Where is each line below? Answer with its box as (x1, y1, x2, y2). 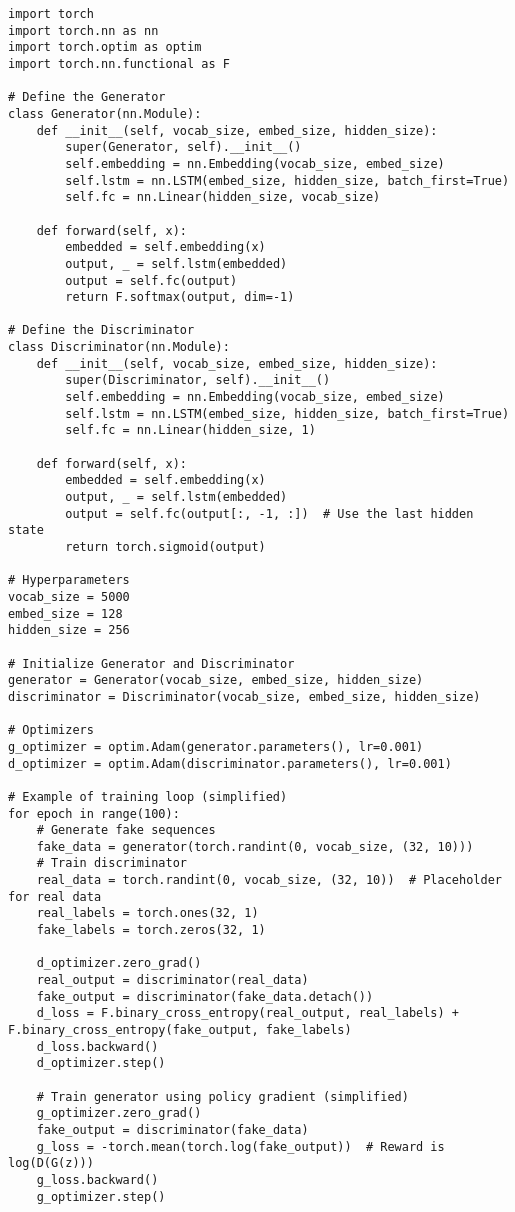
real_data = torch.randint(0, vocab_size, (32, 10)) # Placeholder (36, 873, 502, 888)
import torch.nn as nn (8, 23, 159, 38)
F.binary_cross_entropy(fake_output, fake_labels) (8, 1023, 352, 1038)
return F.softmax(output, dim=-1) (65, 290, 295, 305)
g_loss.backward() (36, 1172, 159, 1187)
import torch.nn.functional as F (8, 56, 230, 71)
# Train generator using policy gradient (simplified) (36, 1089, 409, 1104)
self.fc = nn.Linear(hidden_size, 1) (65, 423, 316, 438)
